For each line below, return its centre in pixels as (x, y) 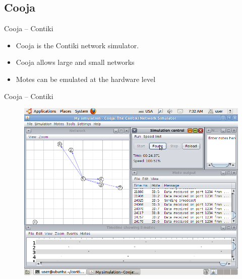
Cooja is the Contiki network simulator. (77, 45)
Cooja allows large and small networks (75, 62)
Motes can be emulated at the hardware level (86, 79)
